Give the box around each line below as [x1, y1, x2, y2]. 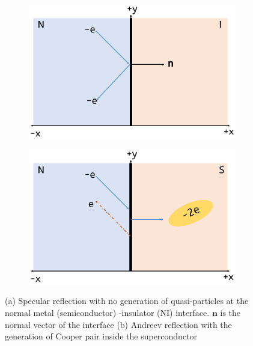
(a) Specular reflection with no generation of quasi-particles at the [5, 294, 249, 307]
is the [220, 306, 241, 318]
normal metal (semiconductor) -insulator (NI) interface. [5, 306, 210, 318]
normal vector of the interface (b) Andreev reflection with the [5, 318, 232, 330]
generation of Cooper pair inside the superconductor [5, 330, 198, 342]
